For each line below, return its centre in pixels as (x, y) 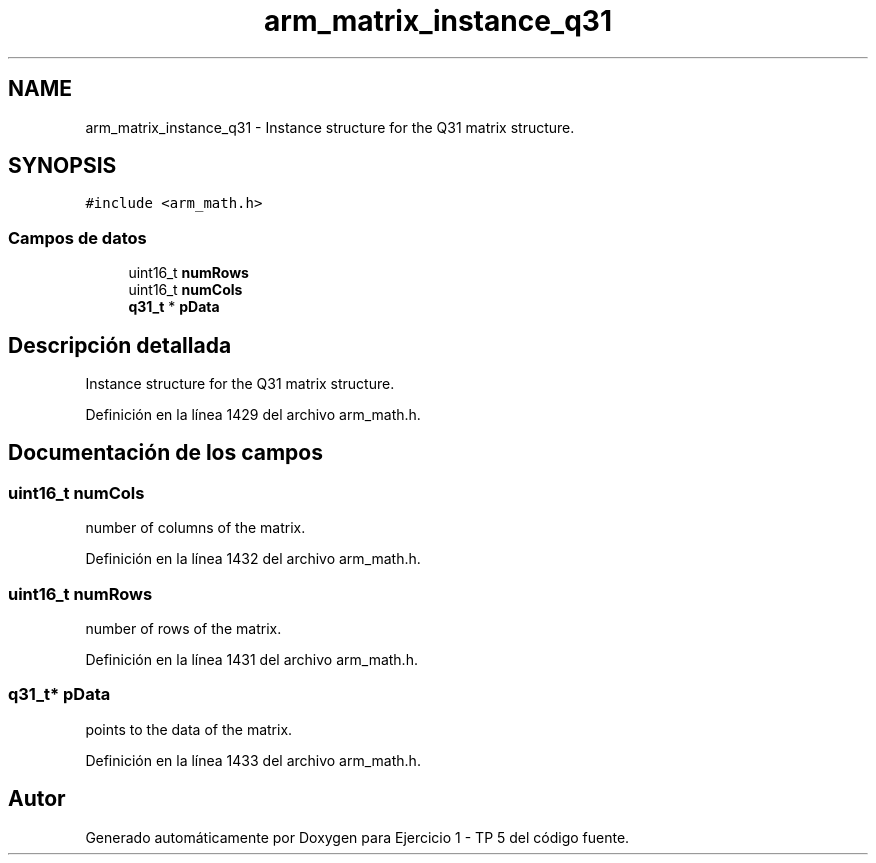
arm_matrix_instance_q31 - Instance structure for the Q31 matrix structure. (330, 127)
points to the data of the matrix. (189, 729)
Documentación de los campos (165, 453)
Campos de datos (77, 237)
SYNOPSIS (62, 166)
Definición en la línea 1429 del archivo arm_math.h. (253, 415)
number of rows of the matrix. (183, 628)
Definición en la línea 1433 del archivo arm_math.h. (253, 760)
